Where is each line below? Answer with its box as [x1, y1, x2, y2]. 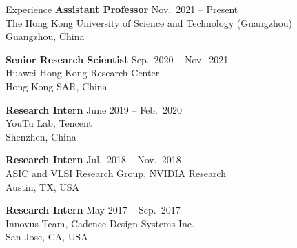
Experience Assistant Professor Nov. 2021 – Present [6, 2, 238, 16]
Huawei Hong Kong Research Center [6, 65, 160, 80]
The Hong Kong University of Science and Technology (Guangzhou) [6, 15, 292, 30]
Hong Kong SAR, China [6, 79, 107, 93]
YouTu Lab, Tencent [6, 116, 92, 130]
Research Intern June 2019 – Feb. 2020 [6, 102, 183, 116]
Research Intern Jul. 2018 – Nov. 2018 [6, 152, 181, 167]
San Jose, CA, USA [6, 229, 88, 244]
